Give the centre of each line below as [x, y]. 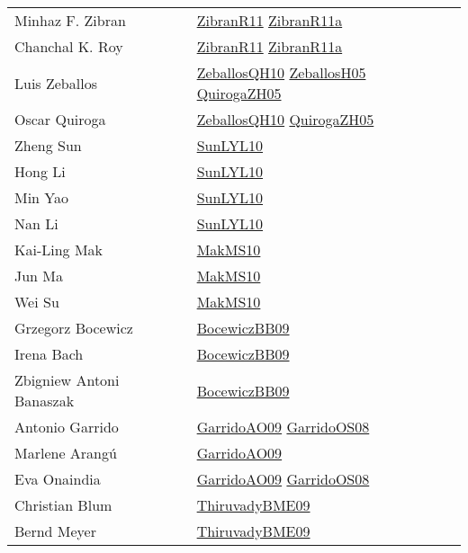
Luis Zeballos [56, 83]
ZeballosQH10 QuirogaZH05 [285, 119]
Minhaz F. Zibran [70, 20]
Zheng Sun [48, 145]
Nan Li [36, 223]
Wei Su [37, 302]
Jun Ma [39, 276]
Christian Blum [63, 505]
